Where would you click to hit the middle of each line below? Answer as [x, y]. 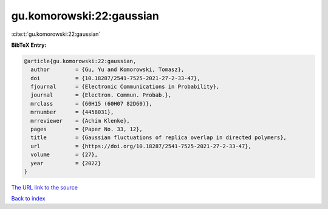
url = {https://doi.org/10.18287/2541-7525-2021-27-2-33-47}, [141, 146]
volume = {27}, [64, 155]
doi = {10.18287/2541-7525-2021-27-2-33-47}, [115, 78]
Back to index [28, 199]
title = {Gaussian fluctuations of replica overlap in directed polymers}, [159, 138]
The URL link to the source [45, 187]
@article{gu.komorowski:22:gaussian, [80, 61]
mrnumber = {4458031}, [72, 112]
